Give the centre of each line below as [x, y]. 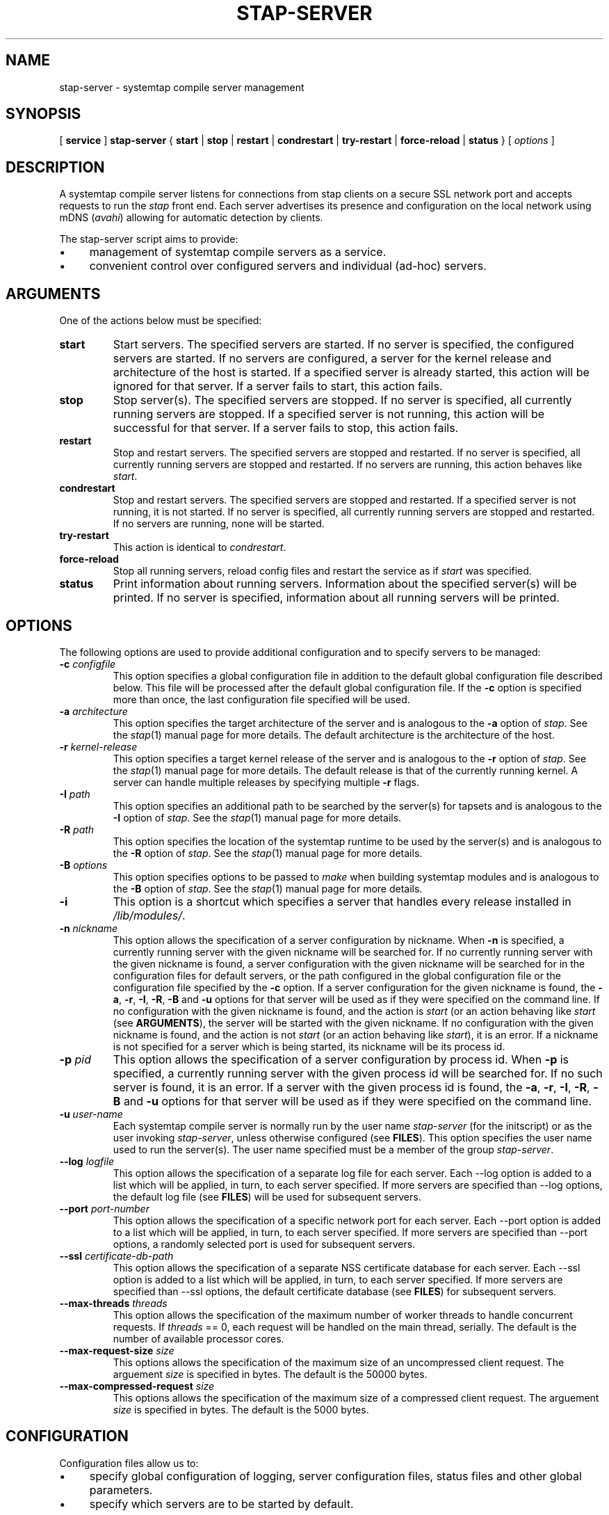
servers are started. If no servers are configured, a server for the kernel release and [332, 359]
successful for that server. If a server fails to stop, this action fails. [286, 428]
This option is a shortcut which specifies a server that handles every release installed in [342, 901]
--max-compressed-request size [137, 1386]
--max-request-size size [117, 1350]
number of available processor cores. [198, 1338]
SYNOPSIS [43, 114]
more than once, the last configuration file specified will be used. [261, 699]
